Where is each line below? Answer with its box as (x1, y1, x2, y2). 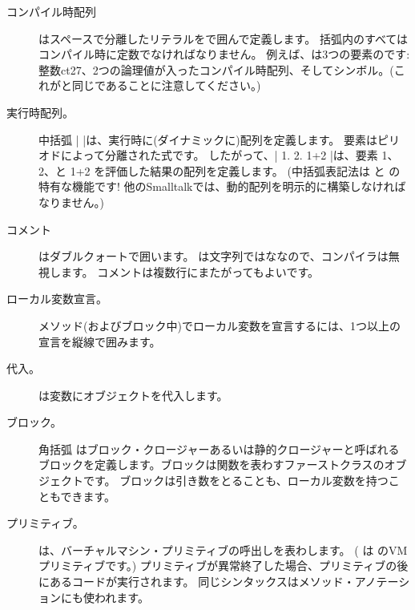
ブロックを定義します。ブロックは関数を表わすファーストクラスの (38, 456, 385, 473)
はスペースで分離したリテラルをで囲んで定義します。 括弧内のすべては (38, 30, 409, 46)
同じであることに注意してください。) (71, 77, 261, 94)
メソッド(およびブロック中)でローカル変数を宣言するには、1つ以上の (38, 317, 401, 333)
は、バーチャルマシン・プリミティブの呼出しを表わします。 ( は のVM (38, 541, 408, 558)
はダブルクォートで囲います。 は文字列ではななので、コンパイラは (38, 248, 389, 265)
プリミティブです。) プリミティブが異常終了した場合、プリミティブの (38, 557, 397, 574)
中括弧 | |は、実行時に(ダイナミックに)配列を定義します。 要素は (38, 131, 377, 147)
